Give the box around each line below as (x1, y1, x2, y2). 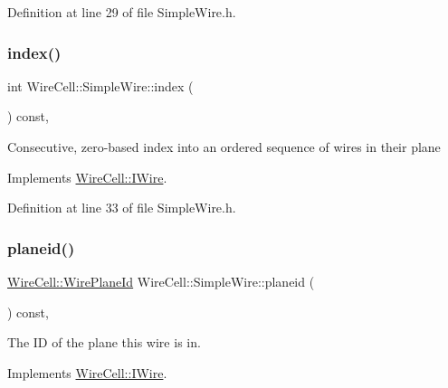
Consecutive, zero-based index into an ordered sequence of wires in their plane (7, 137, 441, 156)
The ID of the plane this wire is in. (7, 333, 201, 352)
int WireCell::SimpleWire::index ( (7, 76, 194, 95)
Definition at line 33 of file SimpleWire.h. (7, 198, 236, 217)
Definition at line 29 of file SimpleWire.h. (7, 3, 236, 21)
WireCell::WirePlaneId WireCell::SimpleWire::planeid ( (7, 272, 315, 290)
